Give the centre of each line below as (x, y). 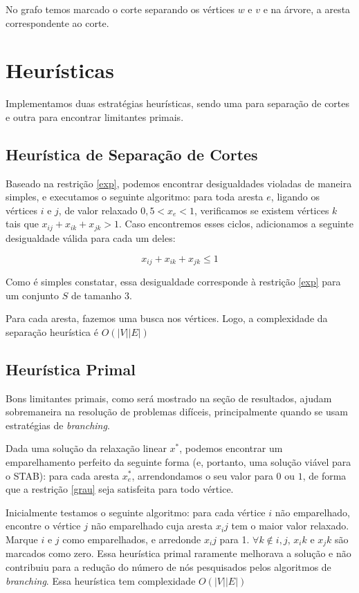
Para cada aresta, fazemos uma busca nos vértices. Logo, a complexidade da (167, 318)
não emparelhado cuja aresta (152, 526)
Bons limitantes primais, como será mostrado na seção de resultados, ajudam (169, 398)
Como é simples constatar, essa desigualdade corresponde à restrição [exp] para (173, 281)
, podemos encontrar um (231, 448)
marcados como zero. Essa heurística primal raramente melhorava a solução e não (178, 553)
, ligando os (295, 197)
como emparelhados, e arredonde (132, 539)
